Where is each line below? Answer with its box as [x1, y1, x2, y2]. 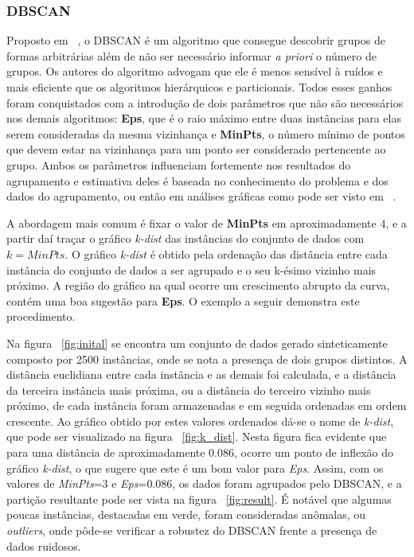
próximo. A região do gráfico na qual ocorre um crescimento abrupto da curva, [6, 277, 390, 294]
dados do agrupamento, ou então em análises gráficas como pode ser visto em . [6, 188, 396, 204]
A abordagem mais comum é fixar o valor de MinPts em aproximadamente [6, 214, 377, 231]
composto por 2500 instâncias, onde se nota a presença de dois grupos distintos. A [6, 350, 408, 367]
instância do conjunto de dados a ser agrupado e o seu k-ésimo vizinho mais [6, 261, 377, 278]
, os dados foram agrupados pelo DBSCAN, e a [172, 475, 402, 492]
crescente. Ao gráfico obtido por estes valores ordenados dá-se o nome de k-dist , [6, 412, 394, 429]
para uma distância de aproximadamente [6, 444, 205, 461]
